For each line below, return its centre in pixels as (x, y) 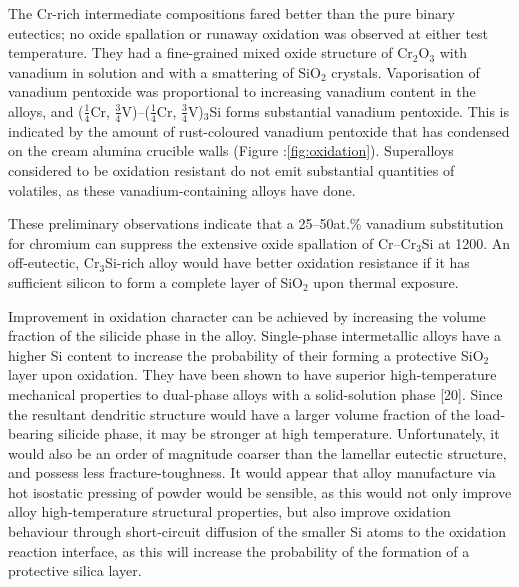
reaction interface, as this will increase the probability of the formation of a (239, 550)
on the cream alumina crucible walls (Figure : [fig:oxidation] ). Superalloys (231, 150)
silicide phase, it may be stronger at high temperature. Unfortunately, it (279, 433)
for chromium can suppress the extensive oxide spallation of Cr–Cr (212, 242)
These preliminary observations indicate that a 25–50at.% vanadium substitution (256, 223)
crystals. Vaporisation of (405, 71)
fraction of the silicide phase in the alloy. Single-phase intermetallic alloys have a (255, 335)
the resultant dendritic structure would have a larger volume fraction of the (239, 413)
